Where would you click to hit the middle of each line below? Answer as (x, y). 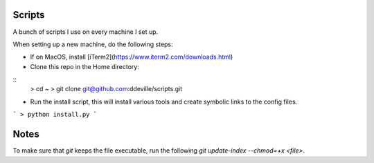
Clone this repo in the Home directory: (85, 66)
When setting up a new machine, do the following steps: (93, 44)
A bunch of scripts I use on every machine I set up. (86, 32)
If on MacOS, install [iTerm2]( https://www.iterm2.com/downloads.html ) (132, 57)
